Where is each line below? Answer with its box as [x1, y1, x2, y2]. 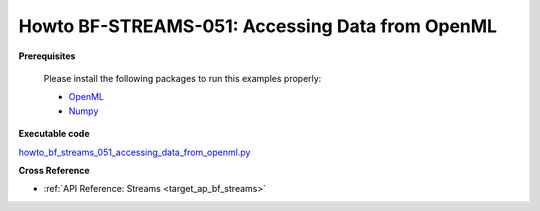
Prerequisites [18, 50, 76, 62]
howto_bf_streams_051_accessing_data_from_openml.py [18, 146, 251, 158]
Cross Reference [18, 164, 90, 176]
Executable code [18, 128, 90, 140]
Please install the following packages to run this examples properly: [43, 72, 322, 84]
